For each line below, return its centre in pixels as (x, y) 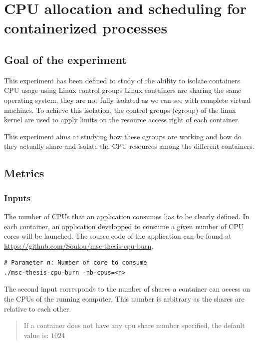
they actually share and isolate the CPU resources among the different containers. (129, 146)
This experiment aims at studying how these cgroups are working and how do (123, 136)
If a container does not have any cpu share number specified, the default (134, 325)
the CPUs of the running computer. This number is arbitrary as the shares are (124, 299)
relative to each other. (38, 308)
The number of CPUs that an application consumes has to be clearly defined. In (127, 216)
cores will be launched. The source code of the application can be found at (118, 236)
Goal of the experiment (65, 59)
